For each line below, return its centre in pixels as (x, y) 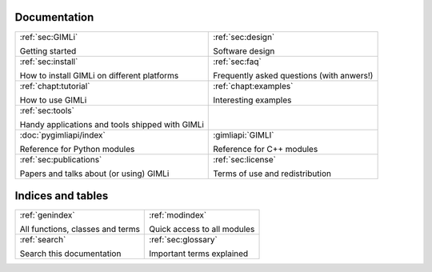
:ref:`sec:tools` (47, 110)
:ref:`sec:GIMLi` (49, 37)
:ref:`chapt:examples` (253, 86)
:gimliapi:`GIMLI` (244, 134)
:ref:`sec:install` (49, 62)
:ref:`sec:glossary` (183, 240)
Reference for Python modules (77, 149)
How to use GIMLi (53, 100)
